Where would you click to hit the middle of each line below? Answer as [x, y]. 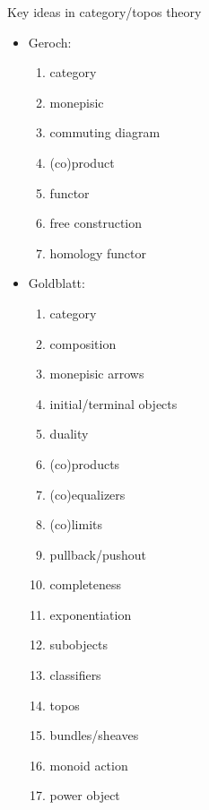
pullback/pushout [98, 554]
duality [69, 434]
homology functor [98, 253]
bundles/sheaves [94, 735]
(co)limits [76, 524]
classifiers [75, 675]
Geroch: [50, 42]
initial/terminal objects [113, 403]
